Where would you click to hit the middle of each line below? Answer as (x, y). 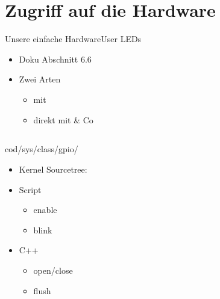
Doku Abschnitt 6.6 (55, 59)
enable (45, 210)
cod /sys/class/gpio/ (42, 149)
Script (30, 189)
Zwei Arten (40, 79)
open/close (53, 270)
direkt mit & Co (63, 119)
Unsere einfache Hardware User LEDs (73, 39)
